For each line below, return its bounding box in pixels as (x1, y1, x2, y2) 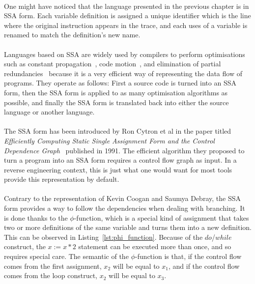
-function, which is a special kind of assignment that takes (74, 212, 249, 223)
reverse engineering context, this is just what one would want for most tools (4, 164, 232, 174)
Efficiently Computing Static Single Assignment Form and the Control (4, 135, 215, 145)
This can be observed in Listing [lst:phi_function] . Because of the (4, 231, 203, 242)
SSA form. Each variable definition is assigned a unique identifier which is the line (4, 10, 251, 21)
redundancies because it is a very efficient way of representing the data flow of (4, 68, 242, 78)
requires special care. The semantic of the (4, 251, 129, 261)
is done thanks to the (4, 212, 68, 223)
